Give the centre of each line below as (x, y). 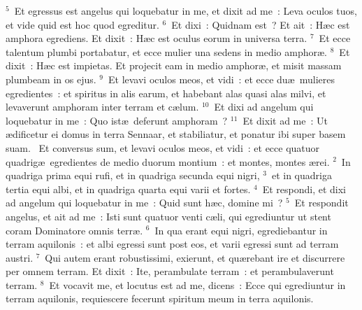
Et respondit (321, 203)
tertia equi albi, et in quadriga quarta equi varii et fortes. (128, 189)
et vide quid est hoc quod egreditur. (82, 24)
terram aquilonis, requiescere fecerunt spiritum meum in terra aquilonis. (160, 298)
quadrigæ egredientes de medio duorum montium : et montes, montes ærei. (168, 161)
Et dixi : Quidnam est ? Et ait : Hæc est (261, 24)
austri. (20, 257)
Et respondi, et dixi (304, 189)
